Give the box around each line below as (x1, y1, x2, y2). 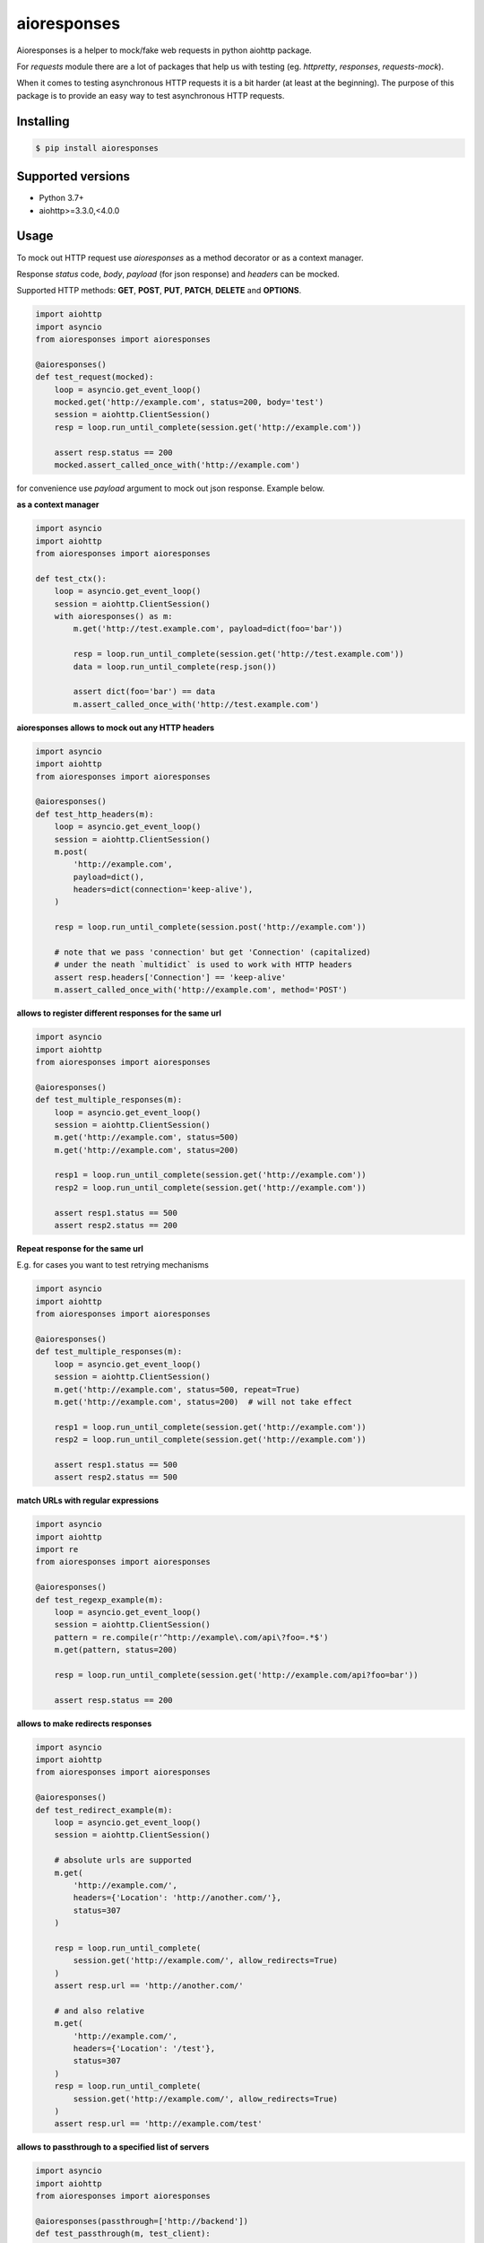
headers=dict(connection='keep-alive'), (73, 885, 254, 895)
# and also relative (54, 2005, 145, 2016)
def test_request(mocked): (35, 372, 154, 382)
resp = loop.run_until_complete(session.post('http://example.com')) (54, 922, 367, 932)
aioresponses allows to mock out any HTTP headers (16, 722, 215, 733)
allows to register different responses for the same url (16, 1008, 221, 1018)
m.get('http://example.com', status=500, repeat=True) (54, 1384, 300, 1394)
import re (35, 1544, 79, 1554)
